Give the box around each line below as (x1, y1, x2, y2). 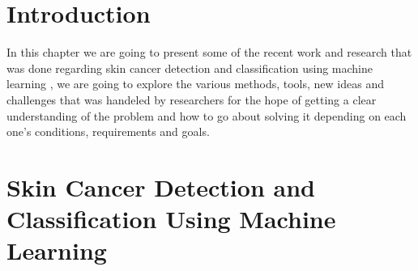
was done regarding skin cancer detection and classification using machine (6, 59, 373, 76)
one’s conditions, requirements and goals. (6, 123, 210, 140)
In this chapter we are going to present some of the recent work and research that (6, 44, 412, 61)
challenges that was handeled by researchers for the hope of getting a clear (6, 91, 377, 108)
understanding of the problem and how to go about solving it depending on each (6, 107, 407, 124)
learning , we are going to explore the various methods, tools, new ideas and (6, 75, 384, 92)
